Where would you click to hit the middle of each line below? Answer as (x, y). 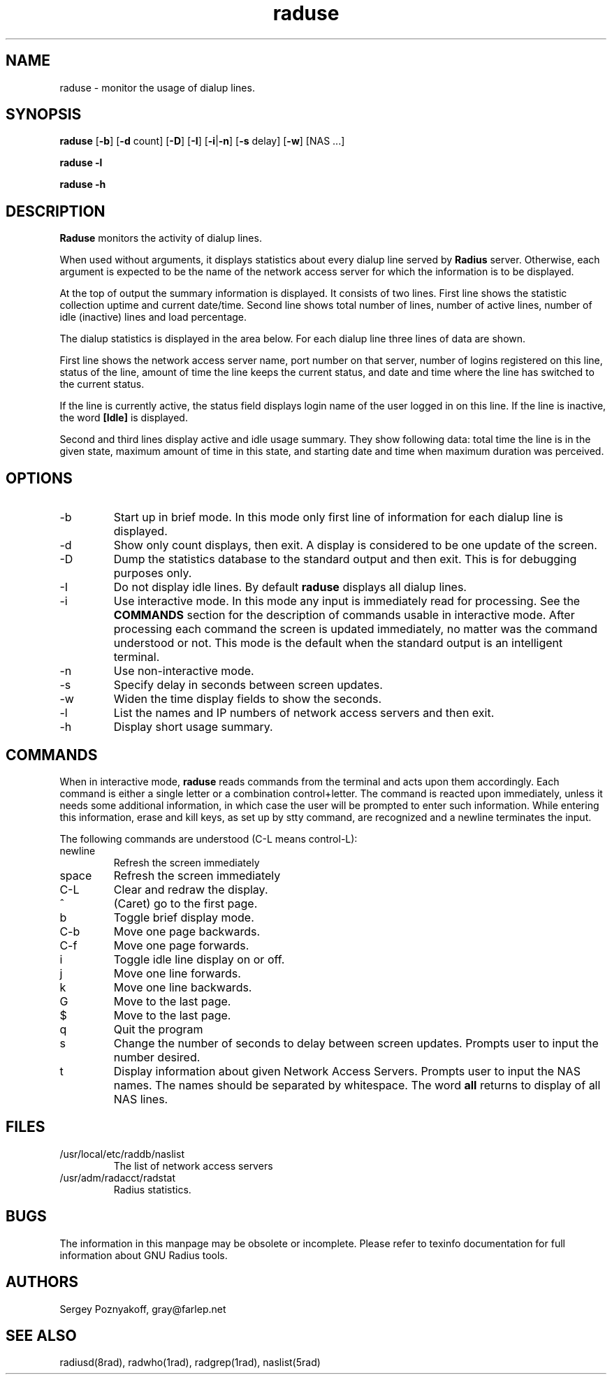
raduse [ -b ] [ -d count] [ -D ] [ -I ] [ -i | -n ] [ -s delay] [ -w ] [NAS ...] (202, 141)
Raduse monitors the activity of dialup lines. (161, 238)
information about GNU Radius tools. (144, 1255)
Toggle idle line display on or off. (199, 959)
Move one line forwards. (177, 973)
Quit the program (158, 1029)
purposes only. (153, 573)
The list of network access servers (193, 1165)
